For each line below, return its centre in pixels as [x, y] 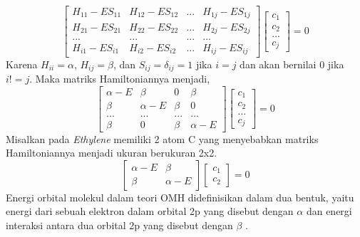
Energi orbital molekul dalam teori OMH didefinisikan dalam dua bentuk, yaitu [180, 197]
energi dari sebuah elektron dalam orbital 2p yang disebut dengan [150, 211]
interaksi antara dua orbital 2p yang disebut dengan [119, 225]
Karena [22, 64]
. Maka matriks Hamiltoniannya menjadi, [120, 78]
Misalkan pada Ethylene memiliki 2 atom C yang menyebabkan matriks [162, 138]
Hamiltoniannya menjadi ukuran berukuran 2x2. [112, 153]
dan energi [329, 211]
